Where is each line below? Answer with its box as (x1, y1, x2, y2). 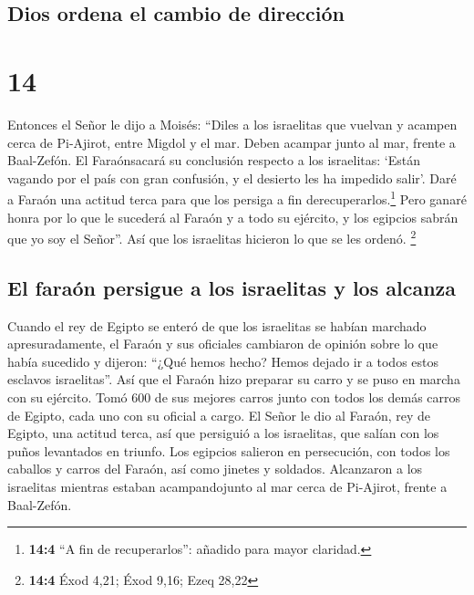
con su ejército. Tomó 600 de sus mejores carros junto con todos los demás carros (7, 387, 461, 406)
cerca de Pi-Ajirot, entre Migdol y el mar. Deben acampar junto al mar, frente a (7, 132, 456, 151)
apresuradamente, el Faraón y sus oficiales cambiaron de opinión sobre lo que (7, 334, 438, 353)
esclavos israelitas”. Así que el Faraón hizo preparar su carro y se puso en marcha (7, 370, 460, 389)
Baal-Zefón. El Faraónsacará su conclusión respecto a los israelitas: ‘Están (7, 151, 421, 170)
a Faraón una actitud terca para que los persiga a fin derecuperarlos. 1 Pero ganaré (7, 187, 467, 208)
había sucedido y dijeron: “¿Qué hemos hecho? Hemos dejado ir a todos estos (7, 351, 439, 371)
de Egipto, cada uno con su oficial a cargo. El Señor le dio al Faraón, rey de (7, 405, 431, 424)
